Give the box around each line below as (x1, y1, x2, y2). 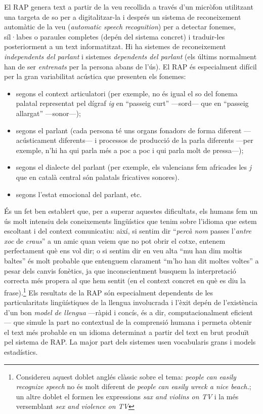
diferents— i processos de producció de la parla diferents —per (59, 135, 253, 145)
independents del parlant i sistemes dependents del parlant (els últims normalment (4, 51, 257, 61)
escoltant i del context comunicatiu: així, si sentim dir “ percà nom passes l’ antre (4, 225, 251, 236)
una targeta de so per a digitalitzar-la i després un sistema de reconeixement (4, 11, 241, 22)
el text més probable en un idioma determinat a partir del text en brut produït (4, 326, 249, 337)
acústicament (16, 135, 57, 145)
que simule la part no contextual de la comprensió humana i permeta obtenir (13, 317, 252, 327)
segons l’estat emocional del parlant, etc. (16, 189, 142, 199)
